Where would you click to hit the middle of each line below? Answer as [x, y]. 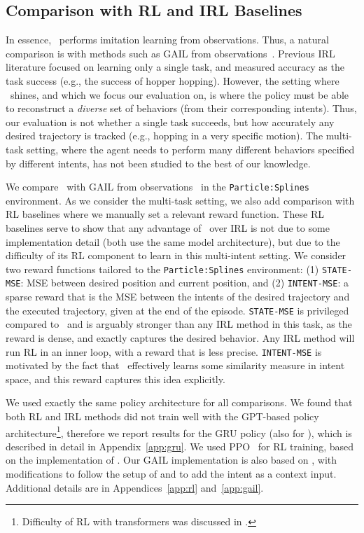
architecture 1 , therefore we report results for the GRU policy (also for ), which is [179, 431]
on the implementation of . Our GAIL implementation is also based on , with [171, 460]
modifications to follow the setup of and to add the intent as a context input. [171, 473]
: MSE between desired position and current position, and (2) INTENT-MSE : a [184, 283]
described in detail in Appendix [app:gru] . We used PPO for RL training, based [180, 446]
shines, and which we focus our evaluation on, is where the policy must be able [180, 94]
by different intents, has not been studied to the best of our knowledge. [158, 163]
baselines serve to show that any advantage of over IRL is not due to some [168, 227]
